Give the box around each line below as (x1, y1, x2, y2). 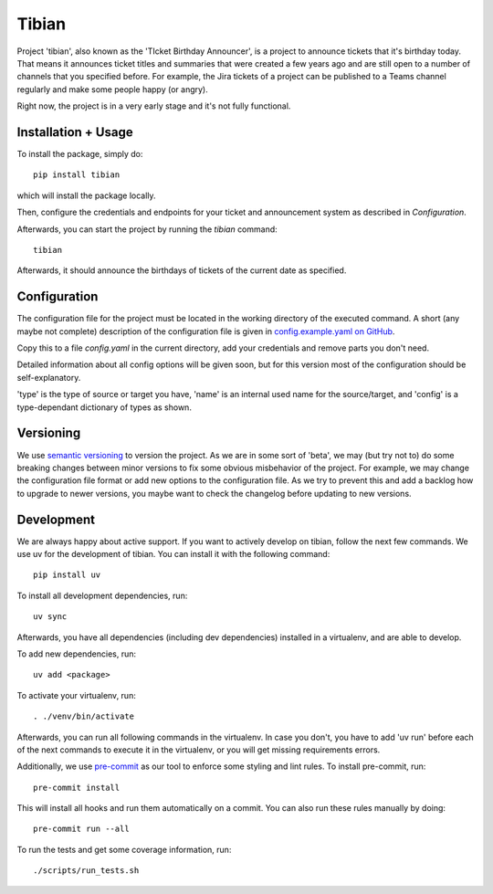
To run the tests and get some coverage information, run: (16, 844, 232, 855)
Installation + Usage (16, 124, 133, 140)
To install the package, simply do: (16, 149, 143, 160)
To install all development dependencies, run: (16, 590, 188, 601)
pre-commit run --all (33, 824, 130, 835)
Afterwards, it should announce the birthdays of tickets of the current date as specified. (16, 265, 347, 276)
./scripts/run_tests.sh (33, 866, 140, 876)
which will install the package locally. (16, 190, 156, 201)
